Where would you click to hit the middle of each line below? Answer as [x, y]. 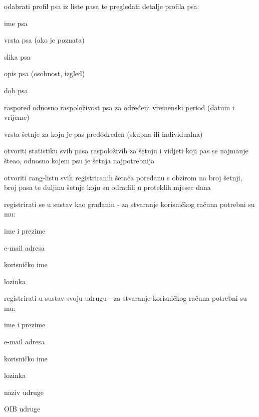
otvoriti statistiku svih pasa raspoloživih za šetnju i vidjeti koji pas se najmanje [126, 151]
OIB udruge [22, 409]
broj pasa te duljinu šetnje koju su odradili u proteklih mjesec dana [107, 187]
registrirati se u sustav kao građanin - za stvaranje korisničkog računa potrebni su [129, 204]
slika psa [17, 56]
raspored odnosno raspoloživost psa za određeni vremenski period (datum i [119, 107]
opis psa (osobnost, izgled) [45, 73]
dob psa [16, 90]
